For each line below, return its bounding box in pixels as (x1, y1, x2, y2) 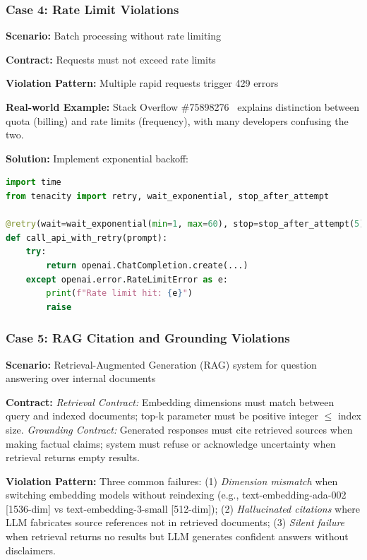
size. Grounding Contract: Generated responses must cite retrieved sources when (6, 422, 353, 436)
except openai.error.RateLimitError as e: (25, 274, 229, 285)
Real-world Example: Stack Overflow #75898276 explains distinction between (6, 100, 360, 114)
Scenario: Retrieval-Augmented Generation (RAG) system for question (6, 357, 317, 371)
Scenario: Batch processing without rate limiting (6, 28, 222, 43)
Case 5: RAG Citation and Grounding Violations (6, 329, 290, 347)
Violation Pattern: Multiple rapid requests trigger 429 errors (6, 76, 279, 90)
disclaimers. (6, 542, 56, 557)
